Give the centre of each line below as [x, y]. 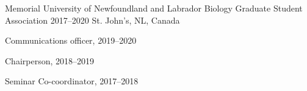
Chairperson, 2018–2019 [50, 60]
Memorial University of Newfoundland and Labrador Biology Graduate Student [154, 8]
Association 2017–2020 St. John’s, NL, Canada [92, 20]
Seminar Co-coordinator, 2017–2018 [72, 81]
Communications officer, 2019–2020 [71, 40]
